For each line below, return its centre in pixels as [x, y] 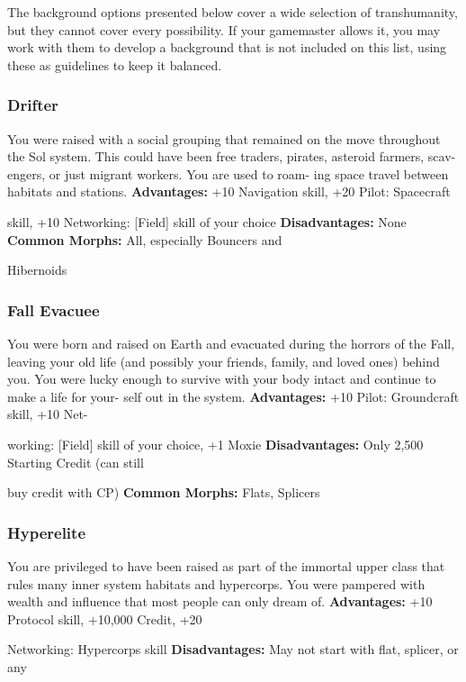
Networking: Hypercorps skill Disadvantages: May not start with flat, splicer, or [233, 649]
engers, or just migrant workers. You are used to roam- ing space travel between [228, 173]
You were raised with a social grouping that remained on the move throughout [224, 138]
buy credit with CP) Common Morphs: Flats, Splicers [164, 492]
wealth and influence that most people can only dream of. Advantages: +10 [220, 601]
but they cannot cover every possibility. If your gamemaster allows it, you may [224, 29]
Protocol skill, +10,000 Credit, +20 [105, 618]
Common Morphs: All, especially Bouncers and [145, 239]
